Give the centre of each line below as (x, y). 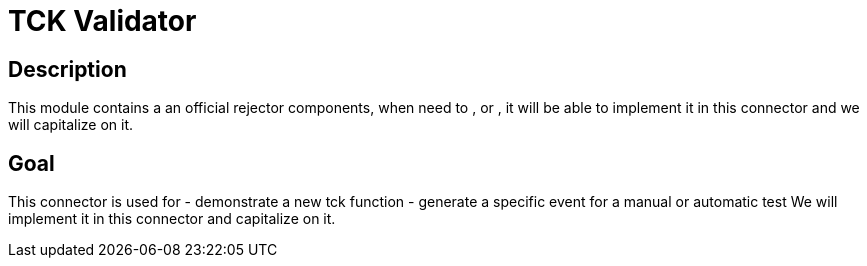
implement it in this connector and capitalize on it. (172, 219)
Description (67, 69)
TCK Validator (102, 21)
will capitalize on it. (71, 125)
